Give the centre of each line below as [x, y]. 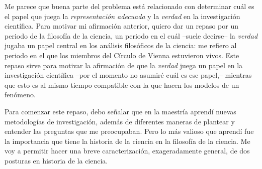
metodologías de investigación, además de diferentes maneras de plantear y [120, 121]
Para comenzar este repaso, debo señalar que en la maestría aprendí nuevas [120, 111]
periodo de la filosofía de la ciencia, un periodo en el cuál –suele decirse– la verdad [131, 35]
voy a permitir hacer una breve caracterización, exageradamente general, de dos [127, 151]
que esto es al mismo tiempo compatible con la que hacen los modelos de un [122, 84]
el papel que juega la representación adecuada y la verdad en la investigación [122, 16]
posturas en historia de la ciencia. [56, 160]
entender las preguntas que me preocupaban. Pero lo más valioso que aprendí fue [129, 131]
